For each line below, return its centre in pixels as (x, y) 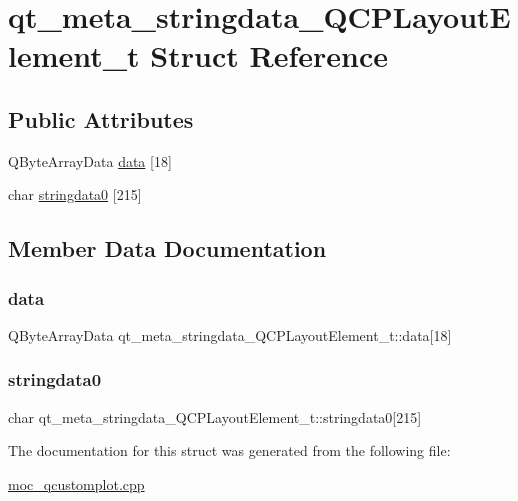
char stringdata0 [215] (75, 194)
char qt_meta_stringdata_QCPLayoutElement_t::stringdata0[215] (215, 416)
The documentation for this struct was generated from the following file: (229, 450)
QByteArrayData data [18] (90, 160)
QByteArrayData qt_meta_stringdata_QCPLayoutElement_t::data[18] (230, 334)
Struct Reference (269, 55)
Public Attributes (101, 118)
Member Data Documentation (167, 248)
